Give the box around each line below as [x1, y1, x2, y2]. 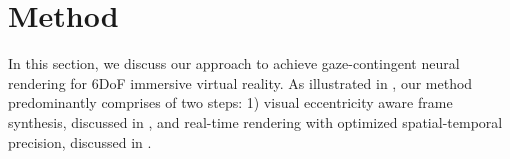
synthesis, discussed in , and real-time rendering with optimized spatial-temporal [8, 111, 503, 132]
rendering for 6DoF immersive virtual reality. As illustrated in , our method [8, 72, 473, 93]
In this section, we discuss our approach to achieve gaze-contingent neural [8, 53, 460, 74]
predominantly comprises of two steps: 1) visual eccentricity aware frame [8, 92, 453, 113]
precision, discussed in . [8, 131, 152, 152]
